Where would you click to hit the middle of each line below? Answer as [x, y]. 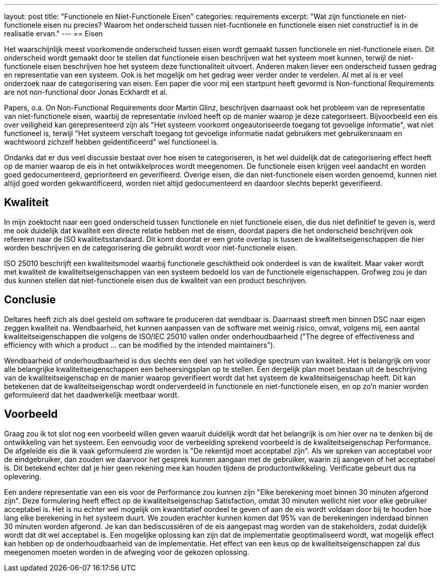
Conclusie [30, 300]
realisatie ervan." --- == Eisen [53, 34]
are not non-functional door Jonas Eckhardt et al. [86, 92]
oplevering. [23, 476]
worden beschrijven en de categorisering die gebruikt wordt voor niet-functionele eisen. [151, 247]
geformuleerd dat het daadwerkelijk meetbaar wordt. [92, 395]
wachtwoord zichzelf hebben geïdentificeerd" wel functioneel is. [112, 142]
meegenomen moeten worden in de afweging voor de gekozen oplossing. [127, 552]
